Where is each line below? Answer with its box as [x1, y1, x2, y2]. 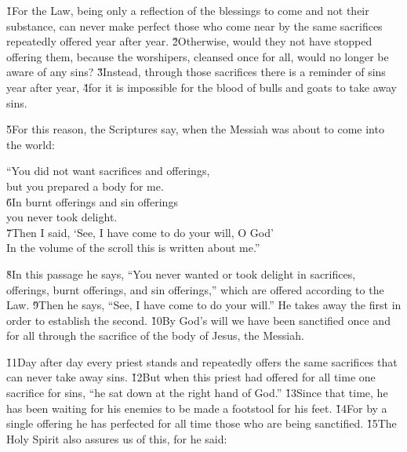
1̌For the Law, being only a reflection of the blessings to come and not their [6, 2, 369, 18]
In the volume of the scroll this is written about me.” [6, 239, 260, 256]
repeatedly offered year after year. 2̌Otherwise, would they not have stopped [6, 33, 372, 49]
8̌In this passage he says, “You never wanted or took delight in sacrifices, [6, 265, 356, 282]
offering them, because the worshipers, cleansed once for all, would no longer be [6, 48, 389, 64]
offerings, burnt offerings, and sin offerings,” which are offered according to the [6, 281, 384, 297]
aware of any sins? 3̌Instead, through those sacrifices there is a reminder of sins [6, 64, 386, 80]
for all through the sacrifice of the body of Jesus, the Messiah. [6, 327, 304, 344]
